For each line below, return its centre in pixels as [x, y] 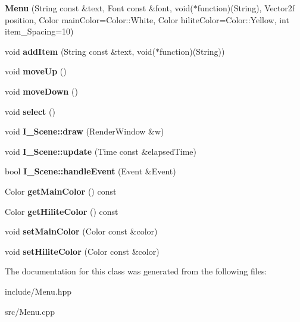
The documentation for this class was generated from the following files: [136, 271]
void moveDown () [41, 91]
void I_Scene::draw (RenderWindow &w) [85, 131]
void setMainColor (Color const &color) [81, 231]
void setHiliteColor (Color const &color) [82, 251]
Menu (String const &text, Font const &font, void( [99, 8]
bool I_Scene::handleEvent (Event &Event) [90, 171]
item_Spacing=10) [39, 31]
